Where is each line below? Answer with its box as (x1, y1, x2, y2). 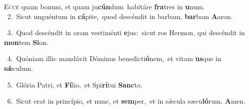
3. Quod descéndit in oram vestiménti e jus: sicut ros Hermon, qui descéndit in (7, 27, 245, 38)
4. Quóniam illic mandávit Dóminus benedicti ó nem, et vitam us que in (7, 53, 221, 64)
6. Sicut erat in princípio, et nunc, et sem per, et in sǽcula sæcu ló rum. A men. (7, 96, 246, 106)
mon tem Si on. (4, 37, 49, 47)
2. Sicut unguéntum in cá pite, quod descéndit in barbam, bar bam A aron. (7, 11, 233, 21)
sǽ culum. (4, 63, 33, 73)
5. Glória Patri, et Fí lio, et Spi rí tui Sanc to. (7, 79, 142, 89)
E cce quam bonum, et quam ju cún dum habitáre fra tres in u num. (4, 1, 205, 11)
